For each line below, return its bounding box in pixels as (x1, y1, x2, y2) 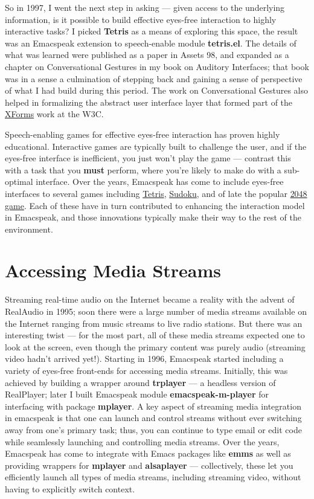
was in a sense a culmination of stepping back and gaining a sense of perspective (5, 72, 303, 85)
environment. (5, 222, 53, 235)
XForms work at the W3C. (5, 108, 104, 120)
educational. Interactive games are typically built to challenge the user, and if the (5, 140, 307, 152)
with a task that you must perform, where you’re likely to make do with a (5, 163, 281, 176)
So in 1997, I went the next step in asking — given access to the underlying (5, 1, 285, 13)
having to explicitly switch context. (5, 482, 135, 495)
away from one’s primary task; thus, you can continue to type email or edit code (5, 423, 302, 436)
